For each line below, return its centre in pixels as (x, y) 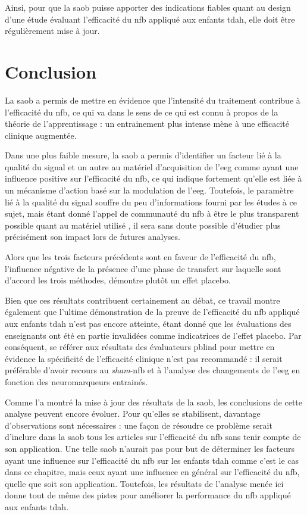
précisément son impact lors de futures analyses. (93, 237)
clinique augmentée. (41, 135)
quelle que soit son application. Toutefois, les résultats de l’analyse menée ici (144, 483)
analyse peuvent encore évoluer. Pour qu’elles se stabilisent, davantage (133, 413)
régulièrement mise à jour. (52, 31)
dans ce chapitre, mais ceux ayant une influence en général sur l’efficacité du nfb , (152, 472)
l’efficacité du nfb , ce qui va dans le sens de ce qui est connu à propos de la (142, 112)
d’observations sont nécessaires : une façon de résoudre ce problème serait (139, 425)
